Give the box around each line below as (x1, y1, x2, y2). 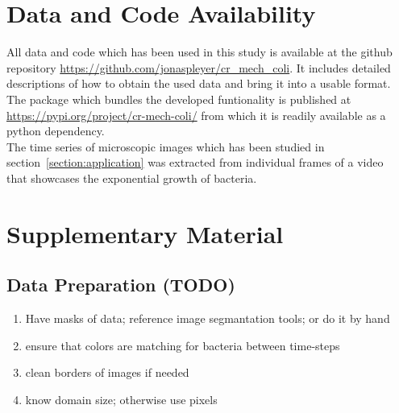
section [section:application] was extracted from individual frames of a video (6, 154, 384, 171)
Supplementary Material (6, 217, 284, 250)
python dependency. (6, 122, 105, 139)
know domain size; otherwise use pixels (25, 390, 218, 407)
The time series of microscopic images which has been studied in (6, 138, 325, 155)
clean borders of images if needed (25, 364, 189, 381)
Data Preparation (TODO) (6, 272, 235, 297)
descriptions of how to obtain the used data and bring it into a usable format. (6, 75, 391, 92)
